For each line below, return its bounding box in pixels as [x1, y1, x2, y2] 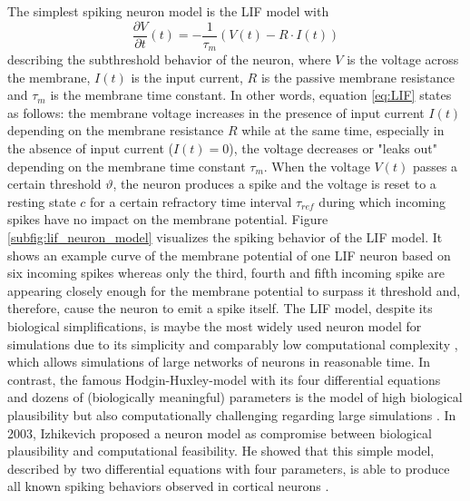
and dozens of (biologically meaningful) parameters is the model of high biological [7, 388, 463, 407]
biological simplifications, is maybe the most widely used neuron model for [7, 317, 422, 336]
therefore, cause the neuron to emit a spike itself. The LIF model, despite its [7, 299, 433, 318]
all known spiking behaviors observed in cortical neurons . [7, 476, 329, 496]
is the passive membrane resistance [260, 67, 455, 86]
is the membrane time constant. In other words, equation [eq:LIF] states [50, 85, 452, 104]
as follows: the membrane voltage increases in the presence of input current [7, 103, 425, 122]
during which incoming [318, 192, 446, 211]
